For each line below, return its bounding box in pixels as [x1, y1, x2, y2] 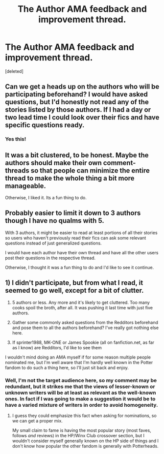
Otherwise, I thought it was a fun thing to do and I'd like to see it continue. [5, 264, 154, 270]
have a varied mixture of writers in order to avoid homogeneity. [5, 401, 158, 408]
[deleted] [5, 68, 23, 74]
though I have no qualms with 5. [5, 216, 104, 225]
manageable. [5, 182, 47, 190]
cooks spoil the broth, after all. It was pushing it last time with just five [12, 304, 153, 310]
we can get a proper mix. [12, 418, 63, 424]
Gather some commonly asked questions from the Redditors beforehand [12, 319, 158, 325]
